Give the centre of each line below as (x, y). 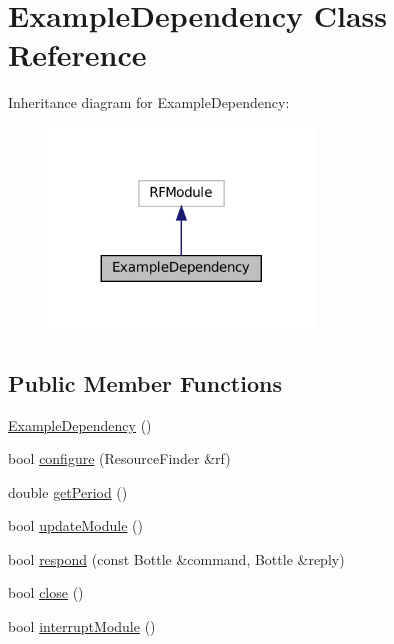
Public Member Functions (145, 382)
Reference (77, 54)
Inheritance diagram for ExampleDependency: (149, 102)
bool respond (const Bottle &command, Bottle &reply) (176, 558)
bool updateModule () (75, 525)
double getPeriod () (68, 491)
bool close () (46, 592)
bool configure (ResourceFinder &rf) (119, 458)
